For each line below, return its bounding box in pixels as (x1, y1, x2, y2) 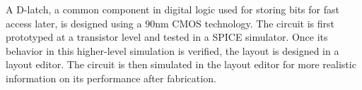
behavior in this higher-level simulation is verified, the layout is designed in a (6, 43, 339, 58)
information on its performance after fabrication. (6, 70, 216, 85)
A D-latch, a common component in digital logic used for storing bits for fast (6, 2, 339, 16)
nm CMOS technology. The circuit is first (155, 15, 334, 30)
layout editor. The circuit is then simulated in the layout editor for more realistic (6, 57, 356, 72)
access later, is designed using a (6, 15, 142, 30)
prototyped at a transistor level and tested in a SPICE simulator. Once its (6, 30, 328, 44)
